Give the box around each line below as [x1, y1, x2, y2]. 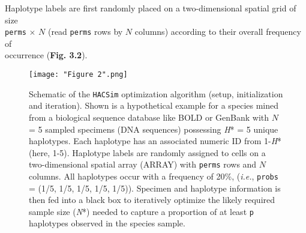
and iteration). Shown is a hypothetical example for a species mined [29, 99, 279, 112]
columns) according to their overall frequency [134, 25, 301, 38]
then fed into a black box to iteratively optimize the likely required [29, 193, 275, 206]
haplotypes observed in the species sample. [29, 217, 185, 229]
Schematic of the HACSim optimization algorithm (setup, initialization [29, 87, 283, 100]
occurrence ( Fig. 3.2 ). [5, 49, 88, 61]
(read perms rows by [47, 25, 123, 38]
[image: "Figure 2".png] [29, 70, 128, 79]
